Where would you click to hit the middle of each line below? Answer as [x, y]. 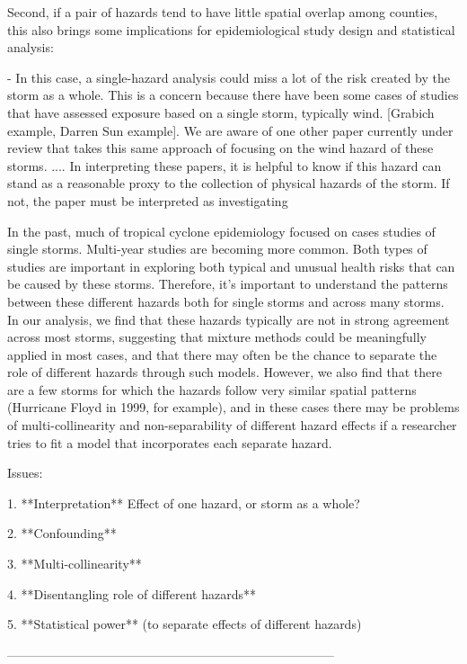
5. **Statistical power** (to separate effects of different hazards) [185, 624]
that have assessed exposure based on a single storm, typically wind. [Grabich [221, 112]
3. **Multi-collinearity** [75, 564]
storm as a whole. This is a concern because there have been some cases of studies [233, 95]
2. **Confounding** [62, 533]
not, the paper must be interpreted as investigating [148, 200]
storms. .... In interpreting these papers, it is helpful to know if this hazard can [225, 165]
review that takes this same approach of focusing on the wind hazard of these [220, 148]
